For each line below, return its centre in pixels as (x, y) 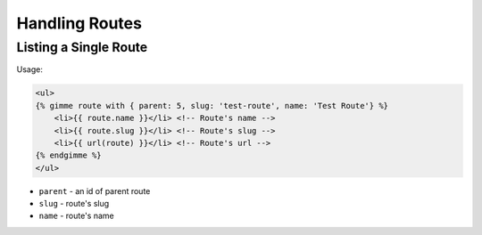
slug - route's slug (74, 204)
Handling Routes (79, 23)
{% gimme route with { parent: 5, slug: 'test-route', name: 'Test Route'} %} (212, 105)
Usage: (30, 69)
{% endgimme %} (68, 155)
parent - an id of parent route (95, 190)
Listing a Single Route (82, 47)
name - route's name (77, 216)
